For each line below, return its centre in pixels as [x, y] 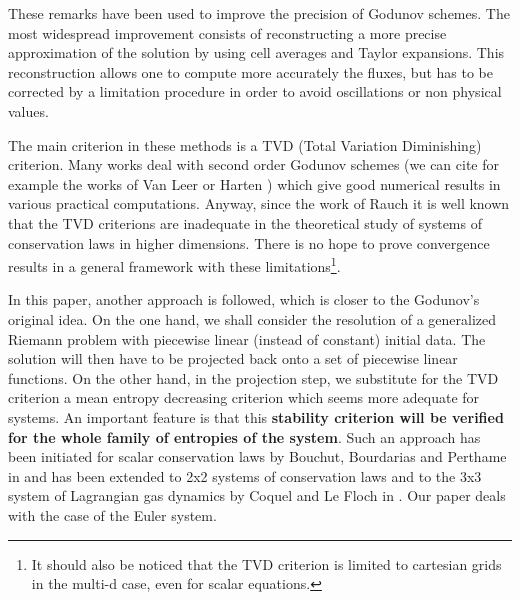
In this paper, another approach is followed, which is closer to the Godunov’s [244, 299]
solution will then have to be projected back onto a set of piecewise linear [233, 358]
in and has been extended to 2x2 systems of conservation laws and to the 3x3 [245, 475]
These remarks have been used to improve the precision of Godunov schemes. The [259, 13]
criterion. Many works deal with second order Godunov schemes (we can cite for [253, 164]
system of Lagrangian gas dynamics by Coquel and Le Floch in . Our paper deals [257, 495]
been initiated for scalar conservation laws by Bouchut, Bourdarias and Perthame [257, 456]
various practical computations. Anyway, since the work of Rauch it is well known [259, 203]
